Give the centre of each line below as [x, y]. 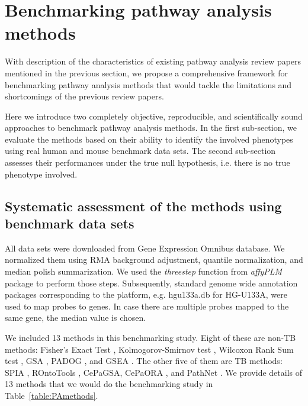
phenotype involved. [41, 174]
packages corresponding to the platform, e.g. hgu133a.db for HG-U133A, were [146, 294]
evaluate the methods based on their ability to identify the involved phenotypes [149, 139]
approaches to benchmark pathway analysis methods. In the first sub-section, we [151, 128]
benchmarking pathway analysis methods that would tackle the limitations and [148, 84]
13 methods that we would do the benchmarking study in [109, 384]
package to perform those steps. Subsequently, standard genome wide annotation [151, 283]
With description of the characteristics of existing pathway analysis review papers [153, 61]
